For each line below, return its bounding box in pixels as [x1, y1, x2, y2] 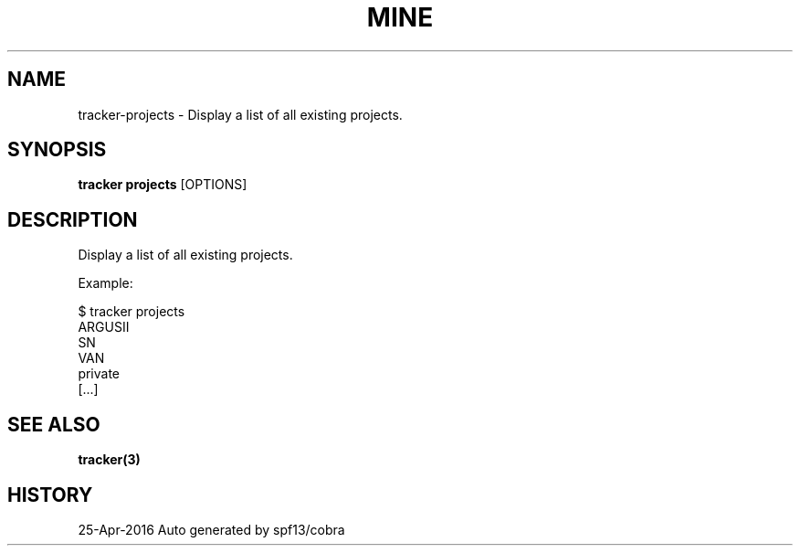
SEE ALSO [7, 412, 100, 436]
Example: [78, 275, 133, 292]
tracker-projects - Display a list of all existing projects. [78, 106, 403, 122]
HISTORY [7, 483, 93, 506]
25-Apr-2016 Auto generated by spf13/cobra [78, 521, 345, 537]
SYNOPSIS [7, 138, 107, 162]
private [78, 366, 121, 382]
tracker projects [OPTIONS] [78, 176, 247, 193]
